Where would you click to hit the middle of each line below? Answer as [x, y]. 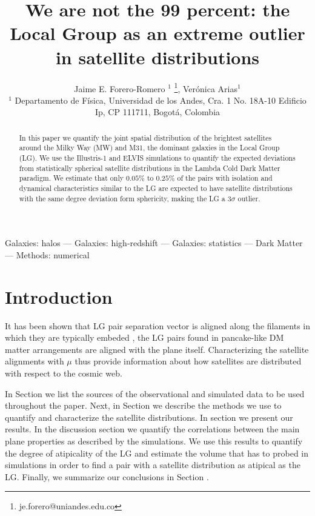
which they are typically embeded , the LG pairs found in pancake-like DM [144, 337]
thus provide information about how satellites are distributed [188, 361]
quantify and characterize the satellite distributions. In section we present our [149, 417]
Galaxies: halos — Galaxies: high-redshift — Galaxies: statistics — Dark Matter [154, 243]
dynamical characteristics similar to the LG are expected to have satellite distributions [156, 188]
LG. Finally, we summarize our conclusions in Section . [107, 476]
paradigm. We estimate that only [71, 178]
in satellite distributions [157, 57]
